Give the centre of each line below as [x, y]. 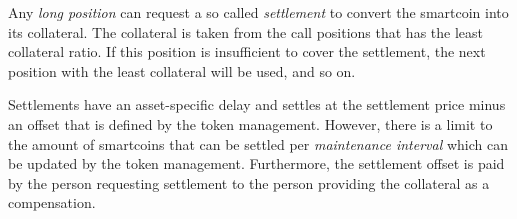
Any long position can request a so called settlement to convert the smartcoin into [258, 12]
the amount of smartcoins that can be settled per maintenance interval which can [258, 143]
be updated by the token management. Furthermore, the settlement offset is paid [256, 163]
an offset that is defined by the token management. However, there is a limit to [250, 123]
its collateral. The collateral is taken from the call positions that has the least [245, 31]
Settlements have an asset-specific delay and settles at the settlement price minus [257, 104]
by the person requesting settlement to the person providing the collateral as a [249, 182]
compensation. [52, 202]
